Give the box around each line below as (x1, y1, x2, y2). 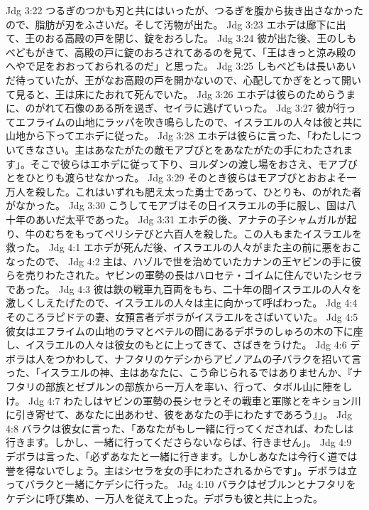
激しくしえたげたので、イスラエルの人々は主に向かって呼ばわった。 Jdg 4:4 (6, 295, 358, 310)
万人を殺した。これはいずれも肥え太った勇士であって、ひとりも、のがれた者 (6, 184, 362, 198)
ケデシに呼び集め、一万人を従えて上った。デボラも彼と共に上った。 (6, 490, 324, 505)
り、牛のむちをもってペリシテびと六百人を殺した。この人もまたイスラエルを (6, 225, 363, 240)
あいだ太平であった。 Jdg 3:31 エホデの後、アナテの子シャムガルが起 (35, 211, 357, 226)
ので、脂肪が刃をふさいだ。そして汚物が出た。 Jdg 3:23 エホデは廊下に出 (6, 16, 346, 31)
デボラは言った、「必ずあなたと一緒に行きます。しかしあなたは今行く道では (6, 449, 358, 463)
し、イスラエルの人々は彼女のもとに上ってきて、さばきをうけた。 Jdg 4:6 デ (6, 337, 360, 352)
